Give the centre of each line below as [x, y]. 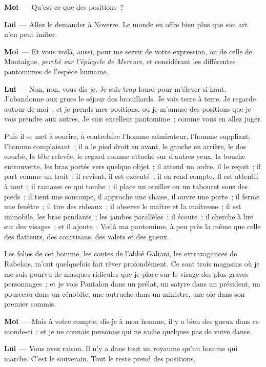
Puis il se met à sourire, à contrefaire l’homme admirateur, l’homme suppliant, [128, 136]
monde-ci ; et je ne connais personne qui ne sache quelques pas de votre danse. [128, 331]
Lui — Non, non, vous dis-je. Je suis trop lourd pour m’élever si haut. [115, 88]
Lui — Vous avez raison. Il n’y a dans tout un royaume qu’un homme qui [121, 348]
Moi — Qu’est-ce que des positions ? [64, 7]
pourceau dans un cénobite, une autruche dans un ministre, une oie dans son [125, 293]
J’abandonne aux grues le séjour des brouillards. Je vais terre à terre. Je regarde [130, 99]
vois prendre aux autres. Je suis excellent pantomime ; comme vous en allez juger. [133, 119]
